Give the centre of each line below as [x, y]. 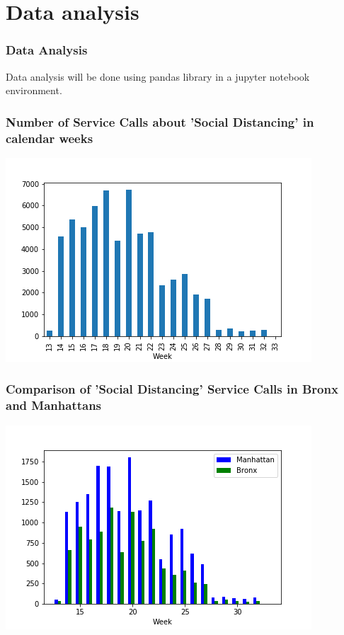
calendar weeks [50, 138]
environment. [34, 90]
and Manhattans [54, 405]
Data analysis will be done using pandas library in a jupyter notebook [158, 76]
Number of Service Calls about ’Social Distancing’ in [160, 121]
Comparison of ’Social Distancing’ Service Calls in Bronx [172, 389]
